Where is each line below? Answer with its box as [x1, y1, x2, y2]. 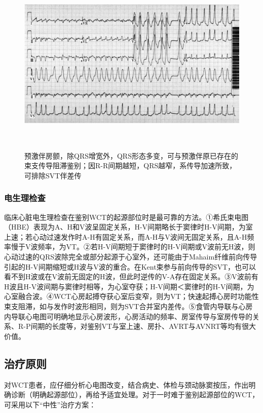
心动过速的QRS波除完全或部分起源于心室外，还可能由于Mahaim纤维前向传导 [4, 251, 257, 261]
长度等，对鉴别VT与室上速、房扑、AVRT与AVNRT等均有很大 [52, 321, 256, 331]
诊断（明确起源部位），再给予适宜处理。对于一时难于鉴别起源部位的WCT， [11, 389, 259, 400]
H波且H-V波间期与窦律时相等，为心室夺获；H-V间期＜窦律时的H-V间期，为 [4, 281, 254, 291]
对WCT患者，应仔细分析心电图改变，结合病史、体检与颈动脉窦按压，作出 [4, 379, 249, 390]
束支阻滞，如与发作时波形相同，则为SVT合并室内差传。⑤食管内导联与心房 [4, 301, 253, 311]
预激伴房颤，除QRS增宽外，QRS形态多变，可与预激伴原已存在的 [24, 150, 238, 161]
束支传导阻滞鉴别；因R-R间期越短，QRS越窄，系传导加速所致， [24, 160, 237, 171]
